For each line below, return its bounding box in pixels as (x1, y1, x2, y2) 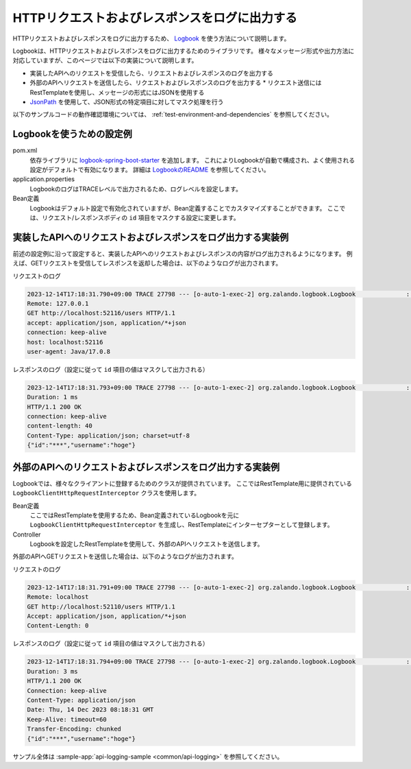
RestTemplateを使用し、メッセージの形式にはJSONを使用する (29, 88, 205, 96)
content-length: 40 (27, 422, 92, 430)
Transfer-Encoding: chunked (27, 725, 121, 733)
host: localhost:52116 (27, 338, 103, 346)
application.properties (12, 175, 75, 183)
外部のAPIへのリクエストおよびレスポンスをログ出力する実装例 (12, 461, 280, 473)
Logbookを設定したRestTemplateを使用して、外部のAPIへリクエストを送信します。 (29, 540, 264, 548)
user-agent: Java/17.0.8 (27, 347, 111, 355)
